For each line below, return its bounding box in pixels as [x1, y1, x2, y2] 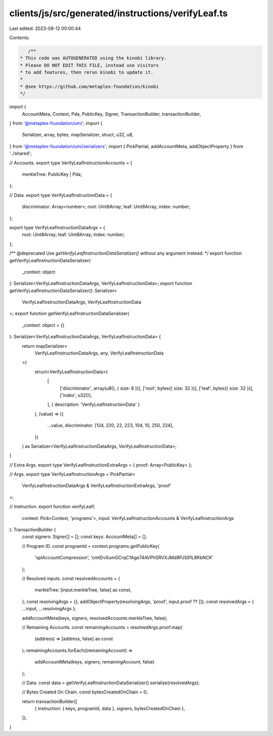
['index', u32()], [60, 392, 92, 398]
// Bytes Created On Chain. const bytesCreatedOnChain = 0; [22, 689, 148, 695]
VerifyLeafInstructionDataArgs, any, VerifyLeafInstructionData [34, 350, 164, 356]
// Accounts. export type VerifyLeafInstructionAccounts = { [9, 160, 132, 166]
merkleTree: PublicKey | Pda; [22, 171, 82, 177]
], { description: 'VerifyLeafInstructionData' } [47, 401, 140, 408]
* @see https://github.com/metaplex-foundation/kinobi [20, 84, 159, 89]
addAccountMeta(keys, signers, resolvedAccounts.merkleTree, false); [22, 615, 168, 621]
